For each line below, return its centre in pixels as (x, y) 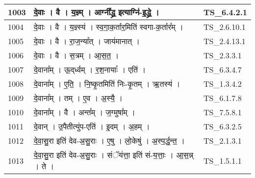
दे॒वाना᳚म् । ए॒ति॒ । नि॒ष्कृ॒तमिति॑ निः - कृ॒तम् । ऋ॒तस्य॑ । (107, 84)
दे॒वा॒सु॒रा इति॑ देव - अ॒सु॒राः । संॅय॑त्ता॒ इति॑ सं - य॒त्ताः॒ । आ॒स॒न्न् (114, 155)
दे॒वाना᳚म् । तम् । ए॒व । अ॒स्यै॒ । (78, 98)
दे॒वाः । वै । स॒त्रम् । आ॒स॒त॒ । (76, 55)
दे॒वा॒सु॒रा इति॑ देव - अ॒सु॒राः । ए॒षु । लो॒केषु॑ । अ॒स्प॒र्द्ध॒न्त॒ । (109, 140)
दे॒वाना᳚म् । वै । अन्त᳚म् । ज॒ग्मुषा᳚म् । (84, 112)
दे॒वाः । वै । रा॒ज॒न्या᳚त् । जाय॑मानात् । (87, 41)
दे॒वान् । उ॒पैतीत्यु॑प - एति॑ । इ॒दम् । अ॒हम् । (92, 126)
